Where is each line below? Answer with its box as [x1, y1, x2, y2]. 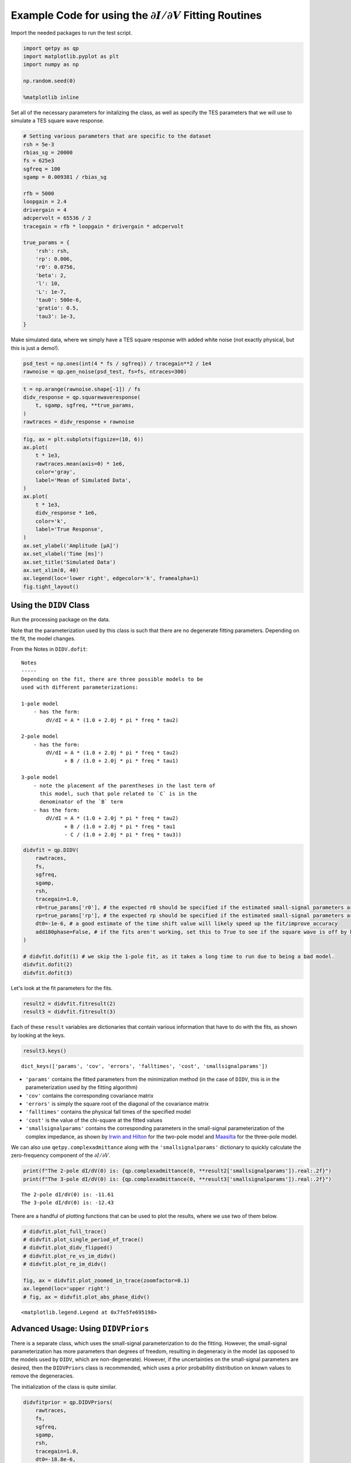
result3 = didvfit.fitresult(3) [23, 1008, 116, 1015]
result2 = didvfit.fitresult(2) [23, 1000, 116, 1007]
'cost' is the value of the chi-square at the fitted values [25, 1117, 163, 1124]
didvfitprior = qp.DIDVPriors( [23, 1399, 113, 1406]
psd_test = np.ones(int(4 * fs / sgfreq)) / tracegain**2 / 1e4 [23, 360, 212, 367]
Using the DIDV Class [11, 600, 90, 610]
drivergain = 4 [23, 207, 67, 213]
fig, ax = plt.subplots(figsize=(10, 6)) [23, 436, 144, 442]
